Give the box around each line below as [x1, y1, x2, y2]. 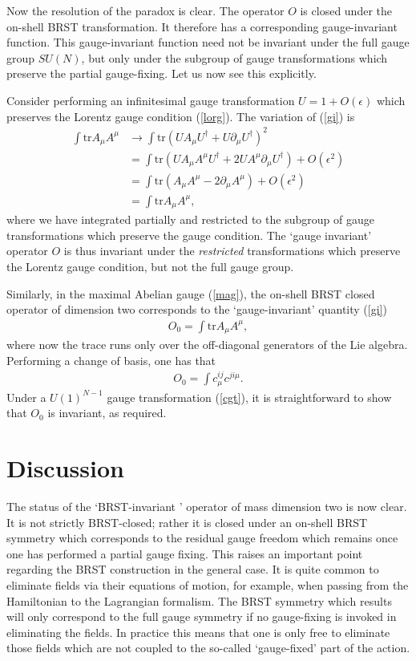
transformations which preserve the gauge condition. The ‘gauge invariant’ [6, 226, 372, 243]
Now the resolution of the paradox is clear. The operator [6, 2, 285, 18]
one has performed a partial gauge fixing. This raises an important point [6, 545, 363, 562]
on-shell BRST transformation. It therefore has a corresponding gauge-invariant [6, 18, 398, 34]
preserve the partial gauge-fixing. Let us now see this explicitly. [6, 65, 317, 82]
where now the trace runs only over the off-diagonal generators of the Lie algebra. [6, 336, 408, 353]
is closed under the [300, 2, 392, 18]
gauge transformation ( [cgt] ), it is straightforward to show [107, 388, 392, 405]
